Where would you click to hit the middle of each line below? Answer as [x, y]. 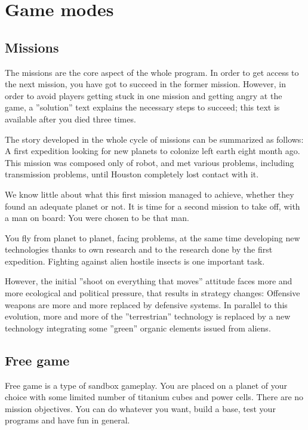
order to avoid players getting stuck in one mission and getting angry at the [144, 95]
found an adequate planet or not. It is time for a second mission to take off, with [153, 206]
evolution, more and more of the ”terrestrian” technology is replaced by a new [148, 316]
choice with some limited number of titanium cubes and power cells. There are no [154, 397]
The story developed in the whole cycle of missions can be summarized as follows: [154, 139]
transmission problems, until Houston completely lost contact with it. [132, 174]
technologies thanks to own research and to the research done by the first [139, 249]
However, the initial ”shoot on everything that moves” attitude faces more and [149, 281]
